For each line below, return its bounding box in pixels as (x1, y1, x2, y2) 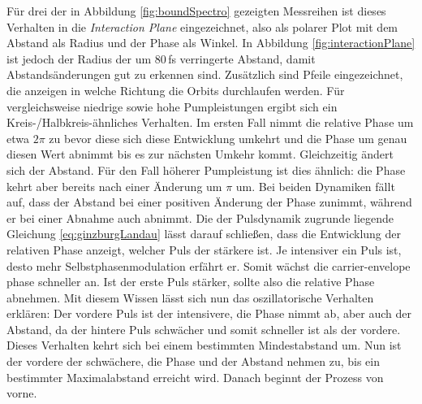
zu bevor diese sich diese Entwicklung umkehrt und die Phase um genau (49, 129, 407, 146)
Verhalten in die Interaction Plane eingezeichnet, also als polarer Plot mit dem (6, 18, 398, 35)
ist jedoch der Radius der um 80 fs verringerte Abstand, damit (6, 50, 316, 67)
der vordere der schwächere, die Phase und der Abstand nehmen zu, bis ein (6, 353, 380, 370)
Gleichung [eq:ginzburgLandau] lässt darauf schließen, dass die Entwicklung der (6, 225, 401, 242)
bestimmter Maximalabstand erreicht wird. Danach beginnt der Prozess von (6, 368, 384, 385)
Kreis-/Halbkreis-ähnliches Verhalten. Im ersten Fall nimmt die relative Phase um (6, 114, 414, 131)
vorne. (6, 384, 37, 402)
